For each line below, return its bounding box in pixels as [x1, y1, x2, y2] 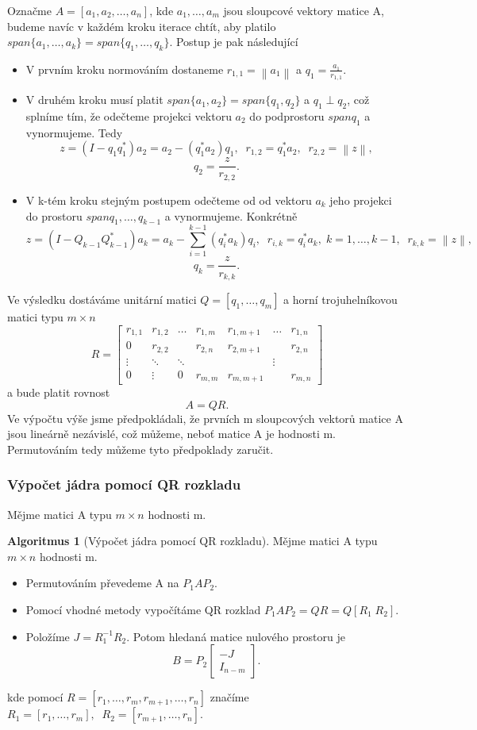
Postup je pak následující [175, 33, 298, 50]
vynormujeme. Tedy [25, 124, 123, 140]
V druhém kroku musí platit [25, 91, 163, 108]
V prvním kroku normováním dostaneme [25, 60, 224, 77]
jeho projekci [329, 191, 392, 208]
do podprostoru [249, 108, 325, 125]
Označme [7, 2, 52, 18]
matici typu [7, 308, 63, 325]
